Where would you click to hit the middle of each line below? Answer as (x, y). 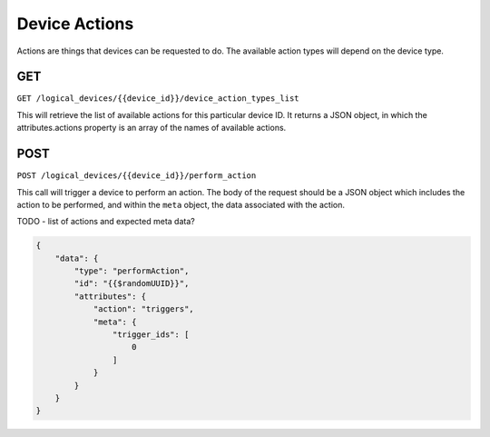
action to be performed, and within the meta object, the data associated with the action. (181, 204)
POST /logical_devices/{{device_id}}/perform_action (137, 176)
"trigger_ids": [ (151, 335)
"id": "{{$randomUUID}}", (132, 283)
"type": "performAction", (132, 271)
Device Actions (75, 24)
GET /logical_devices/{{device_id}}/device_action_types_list (158, 99)
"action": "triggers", (143, 309)
